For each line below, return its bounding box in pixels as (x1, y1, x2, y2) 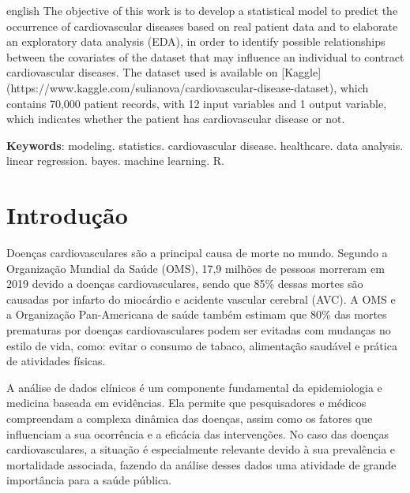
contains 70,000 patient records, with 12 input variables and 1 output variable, (6, 95, 387, 111)
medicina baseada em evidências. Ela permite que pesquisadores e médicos (6, 394, 367, 411)
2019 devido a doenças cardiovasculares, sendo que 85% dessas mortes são (6, 275, 363, 292)
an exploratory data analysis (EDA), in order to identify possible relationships (6, 33, 386, 50)
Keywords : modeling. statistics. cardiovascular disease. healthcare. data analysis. (6, 136, 404, 153)
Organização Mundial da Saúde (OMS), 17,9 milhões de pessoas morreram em (6, 260, 385, 276)
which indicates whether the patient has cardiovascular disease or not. (6, 110, 345, 127)
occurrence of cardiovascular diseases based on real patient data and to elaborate (6, 17, 398, 34)
